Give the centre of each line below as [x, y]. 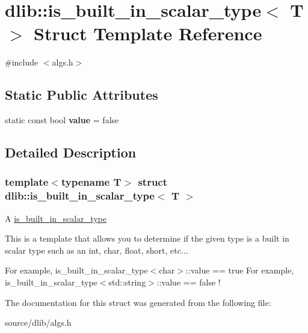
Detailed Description [71, 152]
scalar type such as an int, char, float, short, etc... [97, 250]
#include [22, 62]
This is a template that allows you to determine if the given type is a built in [147, 238]
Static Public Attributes [82, 95]
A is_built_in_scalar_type [56, 218]
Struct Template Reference [148, 33]
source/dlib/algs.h [38, 322]
